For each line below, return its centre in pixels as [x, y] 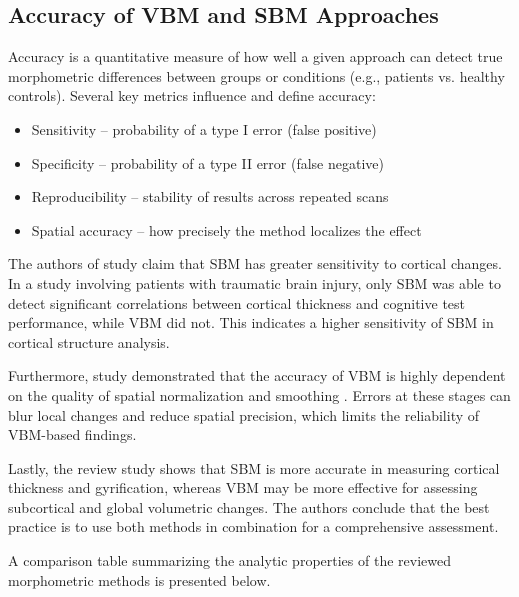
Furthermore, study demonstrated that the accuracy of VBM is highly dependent [257, 375]
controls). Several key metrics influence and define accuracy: [192, 95]
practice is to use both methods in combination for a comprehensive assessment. [253, 526]
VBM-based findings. [72, 434]
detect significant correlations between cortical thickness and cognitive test [237, 302]
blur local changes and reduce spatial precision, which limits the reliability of [244, 414]
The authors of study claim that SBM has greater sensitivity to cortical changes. [255, 263]
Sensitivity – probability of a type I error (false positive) [204, 128]
